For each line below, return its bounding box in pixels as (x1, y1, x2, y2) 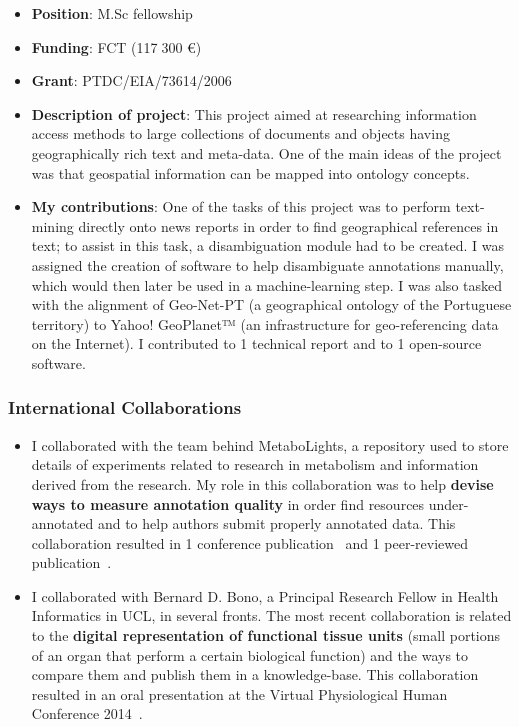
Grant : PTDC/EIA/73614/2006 (31, 70, 232, 91)
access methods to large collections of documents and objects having (31, 123, 450, 144)
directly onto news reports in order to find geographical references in (78, 215, 499, 236)
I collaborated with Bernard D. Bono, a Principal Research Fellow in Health (31, 585, 499, 606)
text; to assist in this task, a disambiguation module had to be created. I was (31, 235, 505, 256)
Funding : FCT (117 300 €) (31, 36, 202, 57)
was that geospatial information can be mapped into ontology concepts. (31, 162, 470, 183)
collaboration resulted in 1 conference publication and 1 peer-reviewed (31, 532, 469, 553)
